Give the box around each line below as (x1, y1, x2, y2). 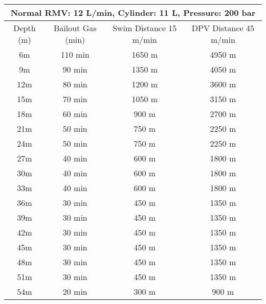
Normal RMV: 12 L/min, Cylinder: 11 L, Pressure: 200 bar (10, 7, 256, 18)
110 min (60, 49, 90, 60)
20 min (62, 286, 87, 297)
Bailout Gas (53, 22, 97, 34)
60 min (62, 108, 87, 120)
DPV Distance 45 (191, 22, 254, 34)
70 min (62, 93, 87, 105)
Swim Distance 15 (113, 22, 177, 34)
